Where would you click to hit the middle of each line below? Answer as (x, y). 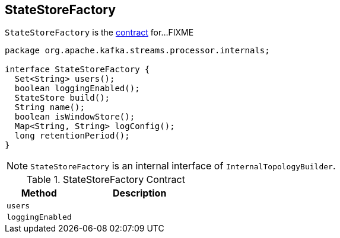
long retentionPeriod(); (72, 136)
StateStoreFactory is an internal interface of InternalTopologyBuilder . (183, 166)
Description (139, 193)
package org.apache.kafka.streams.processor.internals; (137, 51)
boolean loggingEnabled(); (77, 89)
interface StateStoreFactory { (77, 70)
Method (39, 193)
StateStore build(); (62, 98)
